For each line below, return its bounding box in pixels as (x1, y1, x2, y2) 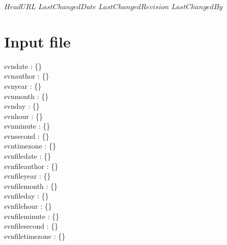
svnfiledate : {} (4, 151, 51, 161)
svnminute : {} (4, 120, 50, 131)
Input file (4, 31, 71, 52)
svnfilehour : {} (4, 201, 52, 211)
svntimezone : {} (4, 140, 56, 151)
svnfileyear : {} (4, 170, 51, 181)
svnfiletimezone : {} (4, 230, 66, 241)
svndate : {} (4, 60, 42, 71)
